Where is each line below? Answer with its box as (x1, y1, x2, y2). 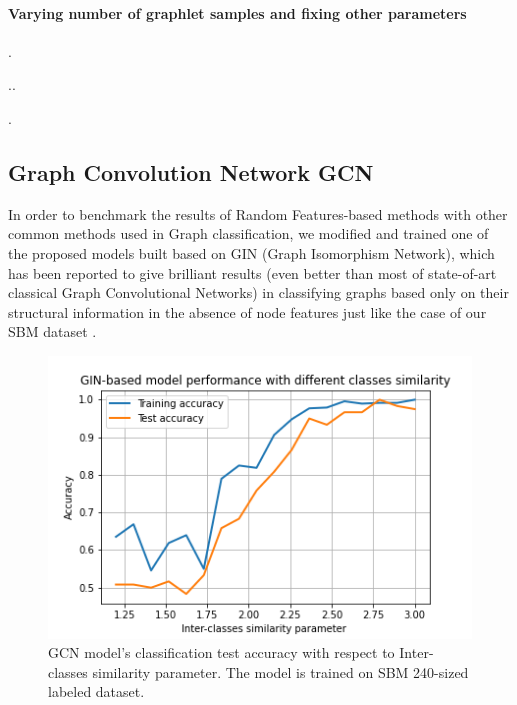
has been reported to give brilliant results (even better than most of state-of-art (8, 262, 497, 283)
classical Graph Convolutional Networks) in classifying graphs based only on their (8, 282, 509, 303)
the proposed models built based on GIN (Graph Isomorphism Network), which (8, 242, 495, 263)
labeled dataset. (48, 681, 145, 702)
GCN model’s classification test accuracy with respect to (48, 642, 395, 663)
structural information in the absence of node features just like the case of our (8, 301, 487, 322)
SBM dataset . (8, 321, 97, 342)
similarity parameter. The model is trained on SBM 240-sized (92, 661, 469, 682)
